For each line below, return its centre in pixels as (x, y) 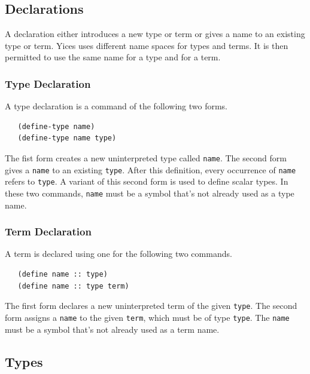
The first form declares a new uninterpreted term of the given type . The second (151, 306)
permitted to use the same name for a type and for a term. (113, 57)
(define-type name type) (67, 138)
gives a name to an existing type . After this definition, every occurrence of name (151, 169)
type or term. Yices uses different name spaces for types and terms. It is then (147, 45)
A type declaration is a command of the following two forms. (116, 106)
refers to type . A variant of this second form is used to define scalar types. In (147, 181)
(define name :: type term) (73, 286)
